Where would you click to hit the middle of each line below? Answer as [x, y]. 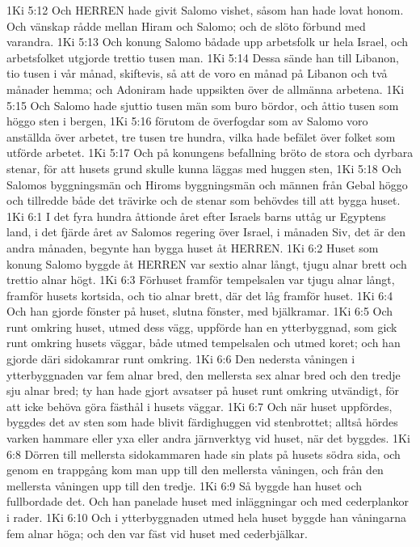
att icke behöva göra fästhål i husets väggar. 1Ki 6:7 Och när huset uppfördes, [199, 406]
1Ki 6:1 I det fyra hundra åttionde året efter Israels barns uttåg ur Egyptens [196, 216]
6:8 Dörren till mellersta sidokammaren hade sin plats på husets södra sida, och [204, 454]
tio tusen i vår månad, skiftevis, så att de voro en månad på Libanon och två [197, 73]
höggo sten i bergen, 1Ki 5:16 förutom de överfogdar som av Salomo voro [187, 121]
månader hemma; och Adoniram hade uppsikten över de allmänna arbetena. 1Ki [206, 89]
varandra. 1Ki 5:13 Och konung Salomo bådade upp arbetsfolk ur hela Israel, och [208, 42]
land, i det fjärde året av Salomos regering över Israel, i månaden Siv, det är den [206, 232]
